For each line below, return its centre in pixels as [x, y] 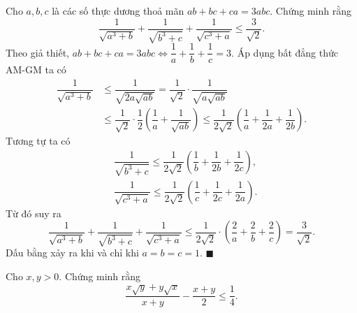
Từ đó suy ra [34, 213]
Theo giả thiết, [37, 52]
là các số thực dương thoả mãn [118, 10]
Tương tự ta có [38, 141]
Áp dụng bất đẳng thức [287, 52]
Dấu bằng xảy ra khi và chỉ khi [72, 253]
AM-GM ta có [36, 70]
